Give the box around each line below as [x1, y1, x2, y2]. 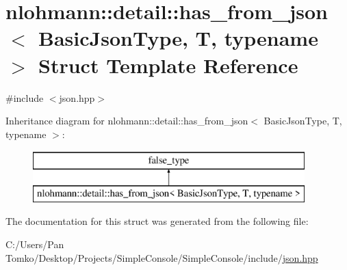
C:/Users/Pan [5, 237, 64, 252]
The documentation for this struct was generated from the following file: [5, 214, 309, 228]
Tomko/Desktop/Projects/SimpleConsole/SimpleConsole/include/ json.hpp [5, 250, 318, 265]
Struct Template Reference [38, 51, 298, 79]
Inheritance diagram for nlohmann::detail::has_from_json [5, 113, 248, 128]
